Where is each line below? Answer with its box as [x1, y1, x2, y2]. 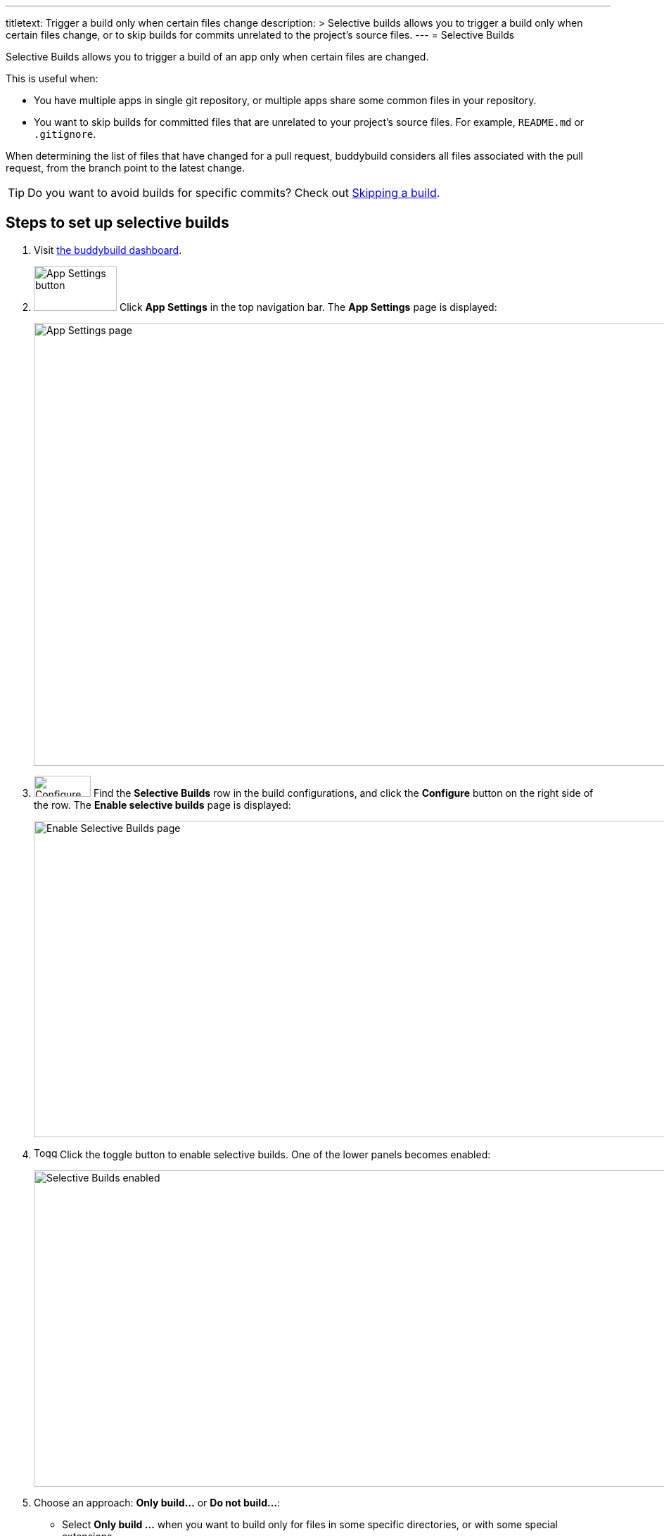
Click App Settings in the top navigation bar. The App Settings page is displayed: [119, 300, 497, 313]
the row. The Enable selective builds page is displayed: [34, 798, 291, 811]
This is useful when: [6, 72, 98, 84]
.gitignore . [34, 128, 96, 140]
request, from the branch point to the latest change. [6, 162, 245, 174]
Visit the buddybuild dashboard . [34, 243, 182, 256]
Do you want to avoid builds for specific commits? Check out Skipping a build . [27, 186, 440, 200]
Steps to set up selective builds [6, 214, 229, 232]
